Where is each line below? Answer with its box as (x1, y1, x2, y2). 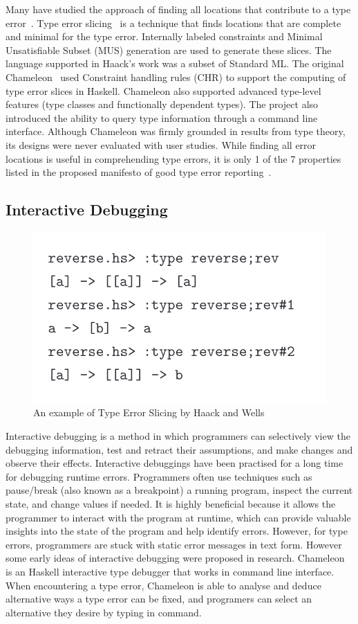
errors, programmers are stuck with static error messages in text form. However (6, 537, 342, 551)
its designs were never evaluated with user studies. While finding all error (6, 137, 317, 152)
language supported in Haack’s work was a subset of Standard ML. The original (6, 56, 344, 71)
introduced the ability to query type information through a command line (6, 110, 318, 125)
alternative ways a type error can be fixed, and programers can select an (6, 591, 312, 606)
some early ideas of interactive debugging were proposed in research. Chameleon (6, 551, 345, 565)
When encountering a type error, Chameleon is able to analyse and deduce (6, 578, 321, 592)
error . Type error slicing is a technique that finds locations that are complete (6, 15, 341, 30)
